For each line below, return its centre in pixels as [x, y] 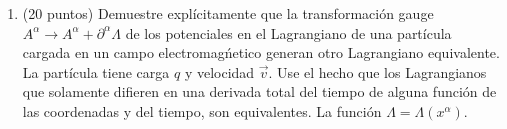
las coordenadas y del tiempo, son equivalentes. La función [202, 110]
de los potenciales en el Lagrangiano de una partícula [288, 32]
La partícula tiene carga [96, 71]
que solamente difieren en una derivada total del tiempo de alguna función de [259, 91]
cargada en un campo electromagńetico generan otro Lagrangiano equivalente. [261, 52]
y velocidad [219, 71]
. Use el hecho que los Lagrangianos [377, 71]
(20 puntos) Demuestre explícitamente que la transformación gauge [228, 13]
